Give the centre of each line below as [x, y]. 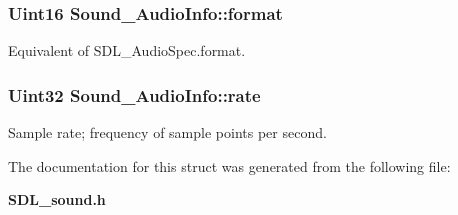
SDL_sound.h [57, 199]
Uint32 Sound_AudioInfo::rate [134, 94]
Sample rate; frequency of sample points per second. [167, 132]
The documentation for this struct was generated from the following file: [229, 165]
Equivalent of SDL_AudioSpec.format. [127, 50]
